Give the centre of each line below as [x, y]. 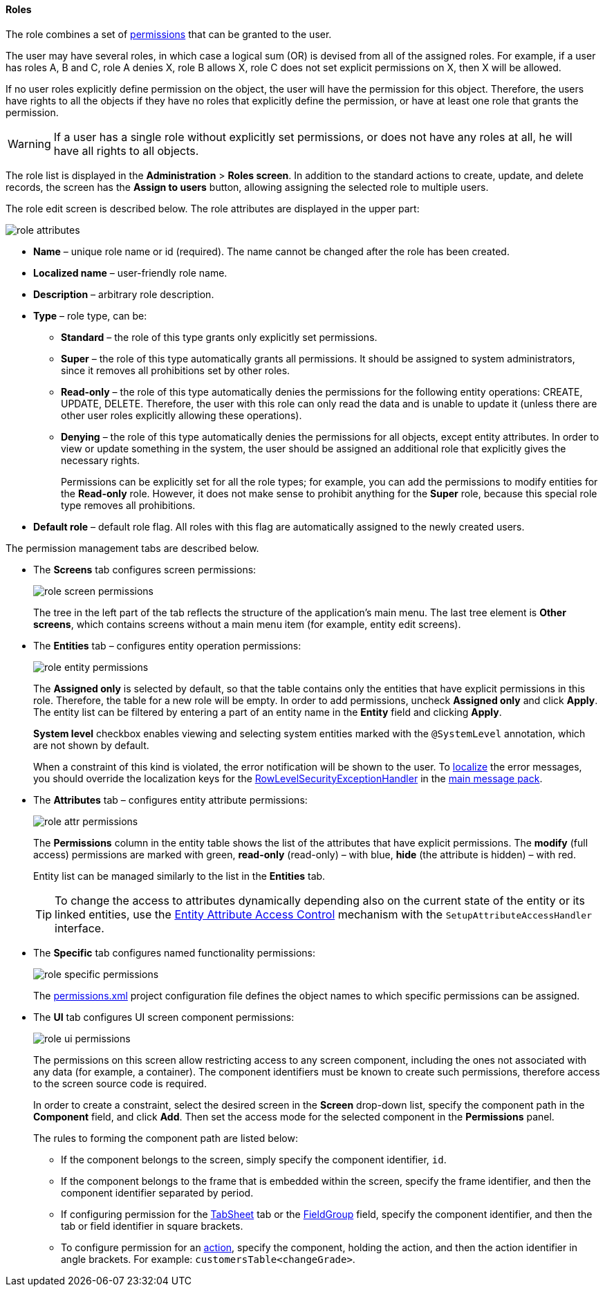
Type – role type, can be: [90, 315]
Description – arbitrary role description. [124, 294]
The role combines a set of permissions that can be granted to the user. [169, 34]
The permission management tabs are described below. [132, 548]
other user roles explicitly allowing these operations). [181, 415]
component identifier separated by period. [157, 1192]
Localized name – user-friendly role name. [130, 273]
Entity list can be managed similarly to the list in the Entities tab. [179, 876]
